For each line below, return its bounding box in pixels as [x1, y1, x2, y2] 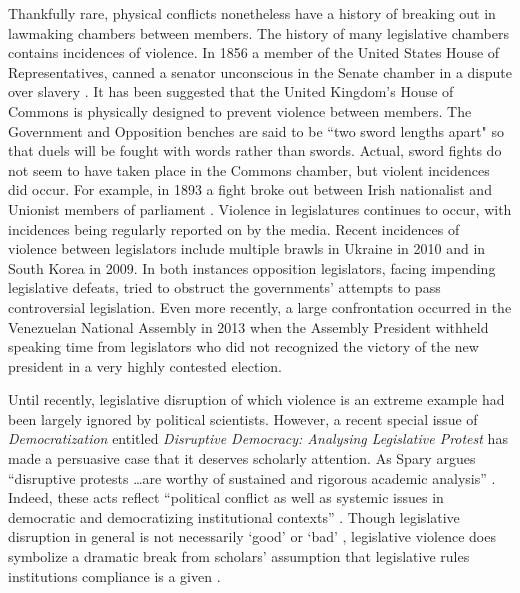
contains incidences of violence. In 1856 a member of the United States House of [8, 42, 500, 63]
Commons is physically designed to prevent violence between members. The [8, 100, 472, 121]
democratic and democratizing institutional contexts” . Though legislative [8, 506, 460, 527]
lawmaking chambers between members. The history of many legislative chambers [8, 22, 509, 43]
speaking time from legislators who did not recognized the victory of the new [8, 336, 479, 357]
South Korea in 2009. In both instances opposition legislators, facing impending [8, 257, 496, 278]
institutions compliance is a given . [8, 565, 221, 586]
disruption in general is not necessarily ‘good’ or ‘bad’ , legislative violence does [8, 526, 496, 547]
